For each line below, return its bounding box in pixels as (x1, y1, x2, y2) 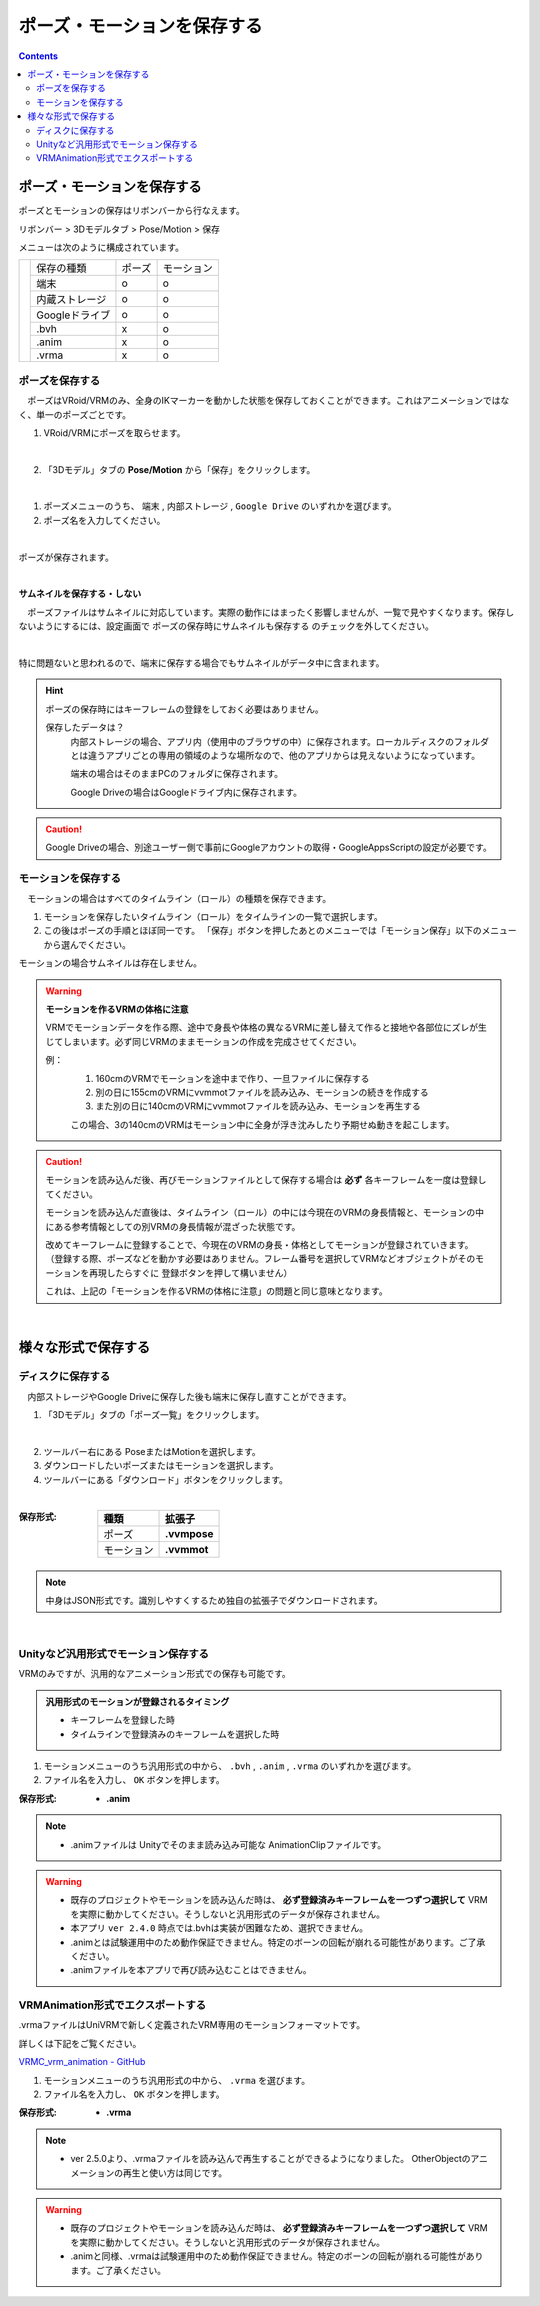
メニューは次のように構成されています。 (18, 241, 185, 253)
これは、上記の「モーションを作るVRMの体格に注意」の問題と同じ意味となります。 (45, 1285, 389, 1297)
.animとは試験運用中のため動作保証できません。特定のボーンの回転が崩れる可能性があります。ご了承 (70, 1936, 486, 1948)
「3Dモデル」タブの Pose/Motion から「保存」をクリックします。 (43, 463, 316, 475)
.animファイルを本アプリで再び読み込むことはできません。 (70, 1964, 312, 1976)
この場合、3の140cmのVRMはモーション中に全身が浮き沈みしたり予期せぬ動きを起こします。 (70, 1118, 455, 1130)
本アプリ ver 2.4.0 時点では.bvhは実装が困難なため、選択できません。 (70, 1922, 369, 1934)
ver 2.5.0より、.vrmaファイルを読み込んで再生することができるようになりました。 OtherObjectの (70, 2153, 471, 2165)
